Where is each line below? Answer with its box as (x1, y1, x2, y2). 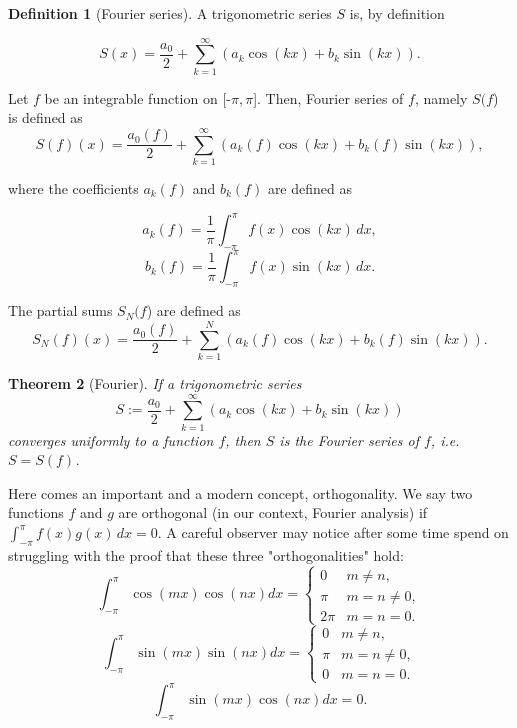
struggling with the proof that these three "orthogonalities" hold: (8, 544, 404, 565)
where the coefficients (8, 178, 139, 199)
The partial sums (8, 300, 113, 321)
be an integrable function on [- (44, 87, 231, 108)
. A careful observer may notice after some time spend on (157, 522, 509, 543)
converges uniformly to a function (8, 429, 214, 450)
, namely (414, 87, 468, 108)
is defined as (8, 107, 83, 128)
